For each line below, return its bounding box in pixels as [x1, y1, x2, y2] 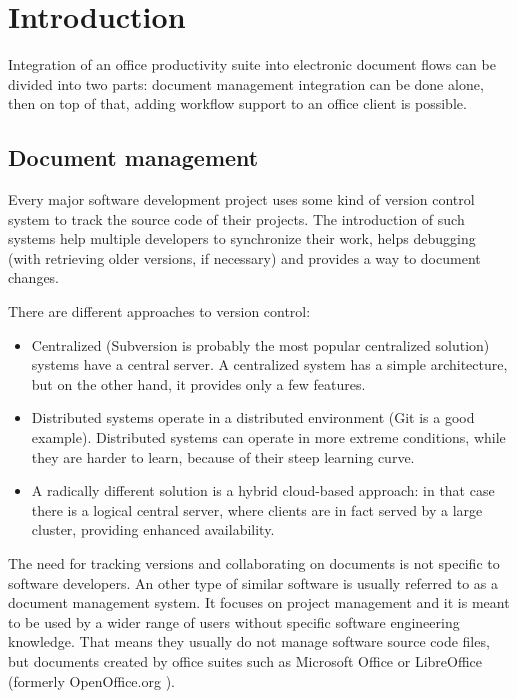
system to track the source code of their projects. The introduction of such [8, 208, 465, 229]
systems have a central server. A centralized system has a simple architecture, [31, 354, 508, 375]
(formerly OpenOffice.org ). [8, 670, 175, 691]
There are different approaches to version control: [8, 301, 311, 322]
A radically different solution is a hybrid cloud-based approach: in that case [31, 480, 495, 501]
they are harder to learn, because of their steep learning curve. [31, 446, 415, 467]
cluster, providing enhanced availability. [31, 519, 275, 540]
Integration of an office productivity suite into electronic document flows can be [8, 54, 496, 75]
